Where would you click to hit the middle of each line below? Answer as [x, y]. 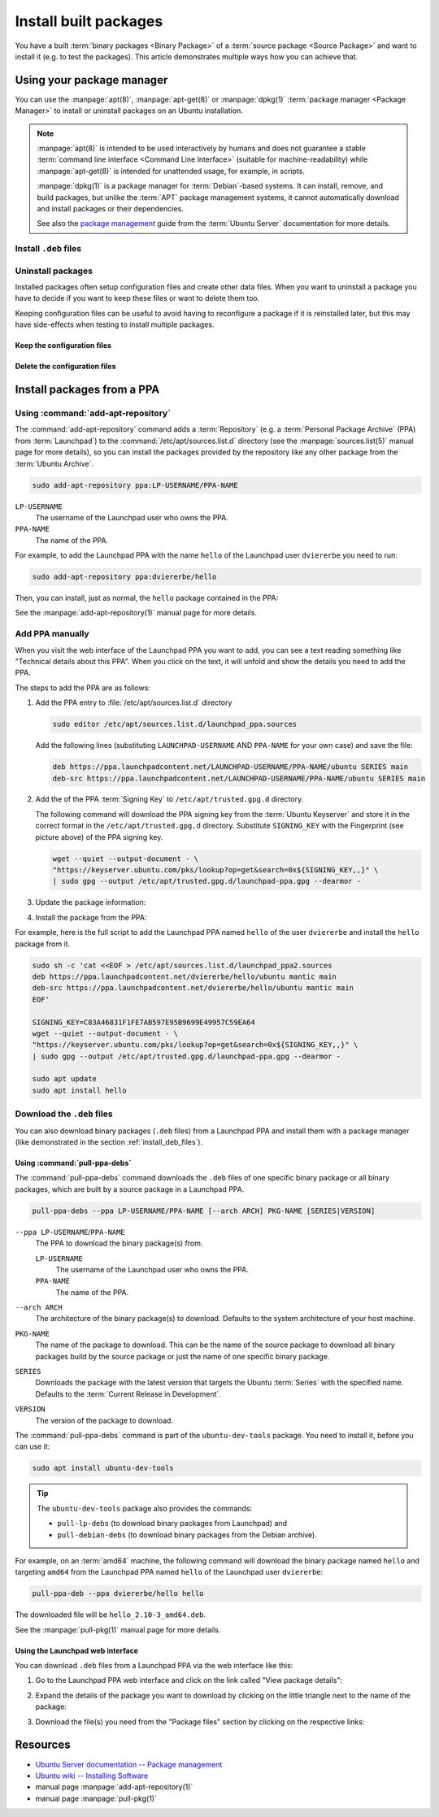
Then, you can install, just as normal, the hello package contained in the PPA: [147, 598]
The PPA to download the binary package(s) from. [119, 1243]
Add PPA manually [52, 634]
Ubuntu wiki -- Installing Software [92, 1776]
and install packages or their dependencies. [111, 208]
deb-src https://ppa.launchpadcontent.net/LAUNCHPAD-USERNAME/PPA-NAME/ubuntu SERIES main [239, 778]
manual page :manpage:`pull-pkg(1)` [96, 1798]
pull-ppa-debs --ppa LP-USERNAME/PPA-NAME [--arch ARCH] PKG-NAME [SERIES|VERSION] [204, 1211]
